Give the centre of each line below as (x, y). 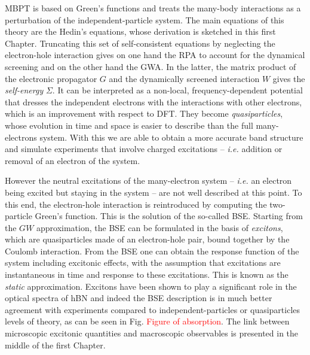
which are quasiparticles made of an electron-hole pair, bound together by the (147, 239)
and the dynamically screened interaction (184, 78)
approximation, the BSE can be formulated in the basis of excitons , (160, 227)
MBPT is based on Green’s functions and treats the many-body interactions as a (153, 8)
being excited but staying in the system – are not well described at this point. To (154, 192)
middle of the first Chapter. (55, 345)
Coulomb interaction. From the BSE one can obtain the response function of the (152, 251)
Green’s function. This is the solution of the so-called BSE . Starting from (169, 216)
